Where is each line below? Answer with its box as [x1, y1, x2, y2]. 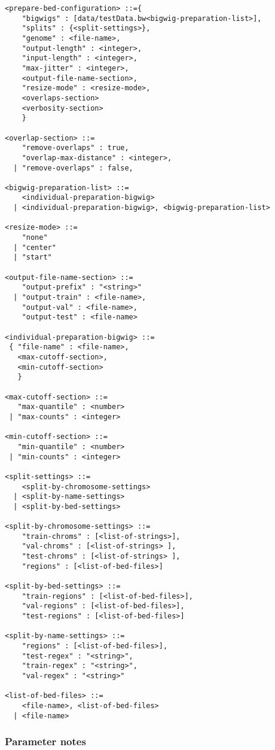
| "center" [13, 243, 56, 252]
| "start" [13, 253, 52, 262]
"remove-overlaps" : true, [22, 144, 129, 153]
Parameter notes [5, 734, 86, 749]
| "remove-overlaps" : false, [13, 163, 133, 172]
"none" [22, 233, 48, 242]
